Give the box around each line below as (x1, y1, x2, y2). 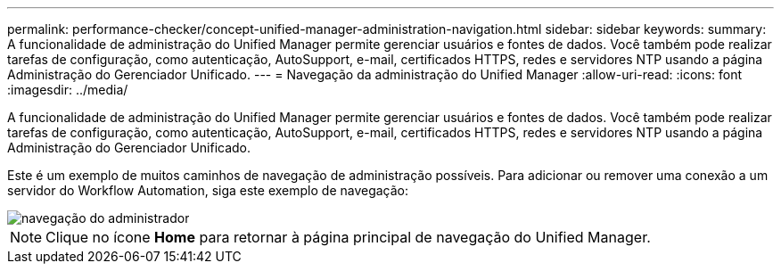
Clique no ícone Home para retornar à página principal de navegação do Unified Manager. (45, 228, 651, 246)
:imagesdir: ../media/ (7, 82, 128, 97)
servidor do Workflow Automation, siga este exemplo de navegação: (7, 183, 409, 198)
